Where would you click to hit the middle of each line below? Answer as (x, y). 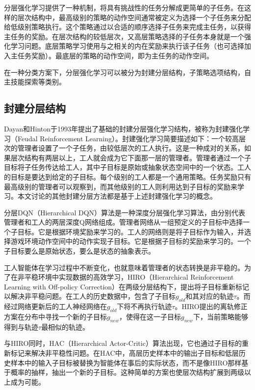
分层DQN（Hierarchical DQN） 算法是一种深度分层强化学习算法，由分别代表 (125, 212)
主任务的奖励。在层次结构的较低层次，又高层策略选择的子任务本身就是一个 (124, 36)
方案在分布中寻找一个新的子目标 (55, 317)
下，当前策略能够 (220, 317)
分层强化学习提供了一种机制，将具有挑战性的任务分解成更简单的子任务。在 (124, 7)
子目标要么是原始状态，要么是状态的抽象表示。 (79, 251)
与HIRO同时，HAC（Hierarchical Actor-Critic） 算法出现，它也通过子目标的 (123, 343)
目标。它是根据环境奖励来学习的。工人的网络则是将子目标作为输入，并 (131, 231)
